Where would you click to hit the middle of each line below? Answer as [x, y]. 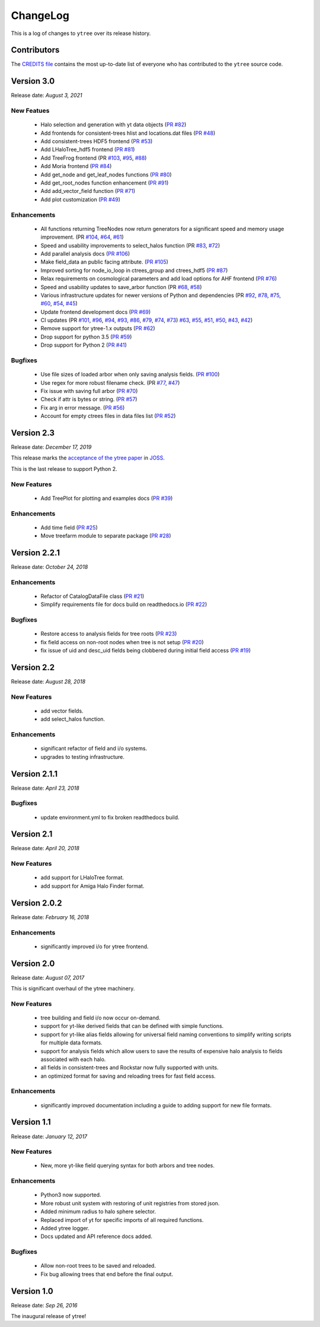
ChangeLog [40, 15]
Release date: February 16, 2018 [50, 917]
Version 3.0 [33, 81]
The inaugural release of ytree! [49, 1316]
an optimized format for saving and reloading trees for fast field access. [128, 1076]
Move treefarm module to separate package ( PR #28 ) [106, 536]
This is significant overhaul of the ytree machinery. [73, 988]
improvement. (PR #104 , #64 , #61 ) [82, 237]
